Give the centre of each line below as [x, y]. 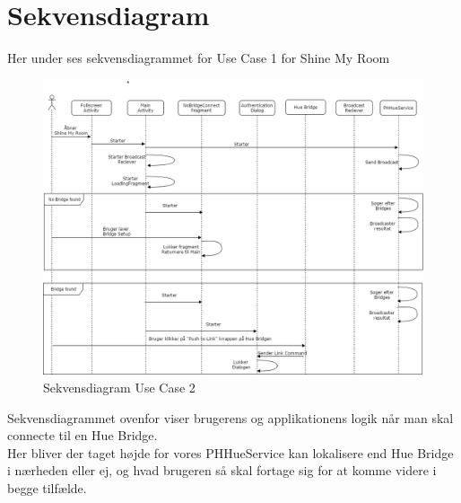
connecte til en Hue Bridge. [83, 435]
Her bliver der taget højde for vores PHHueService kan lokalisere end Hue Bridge [230, 452]
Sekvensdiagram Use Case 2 [119, 388]
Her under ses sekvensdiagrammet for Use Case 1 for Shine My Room [199, 58]
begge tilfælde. [47, 488]
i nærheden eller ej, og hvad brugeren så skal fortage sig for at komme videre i [222, 470]
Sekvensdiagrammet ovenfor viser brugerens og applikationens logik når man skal [230, 417]
